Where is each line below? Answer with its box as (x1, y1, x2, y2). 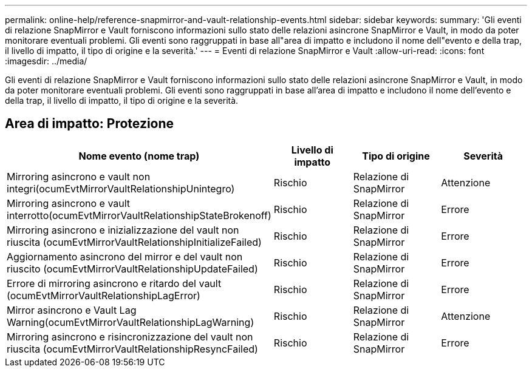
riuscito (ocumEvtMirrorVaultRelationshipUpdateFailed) (7, 262, 258, 275)
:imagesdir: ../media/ (5, 56, 87, 66)
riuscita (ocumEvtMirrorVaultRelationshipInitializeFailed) (7, 235, 262, 248)
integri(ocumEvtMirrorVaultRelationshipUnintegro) (7, 182, 235, 195)
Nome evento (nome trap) (78, 149, 200, 162)
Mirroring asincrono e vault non (7, 170, 151, 183)
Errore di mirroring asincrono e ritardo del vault (7, 277, 222, 289)
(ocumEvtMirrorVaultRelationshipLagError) (7, 289, 200, 302)
